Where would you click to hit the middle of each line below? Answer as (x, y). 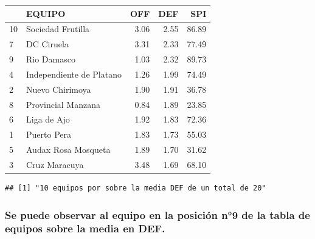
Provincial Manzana (63, 104)
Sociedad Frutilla (58, 29)
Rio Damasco (51, 59)
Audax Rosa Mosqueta (68, 150)
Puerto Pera (49, 134)
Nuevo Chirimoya (59, 89)
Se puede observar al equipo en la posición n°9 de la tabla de (157, 214)
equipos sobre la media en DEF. (85, 228)
